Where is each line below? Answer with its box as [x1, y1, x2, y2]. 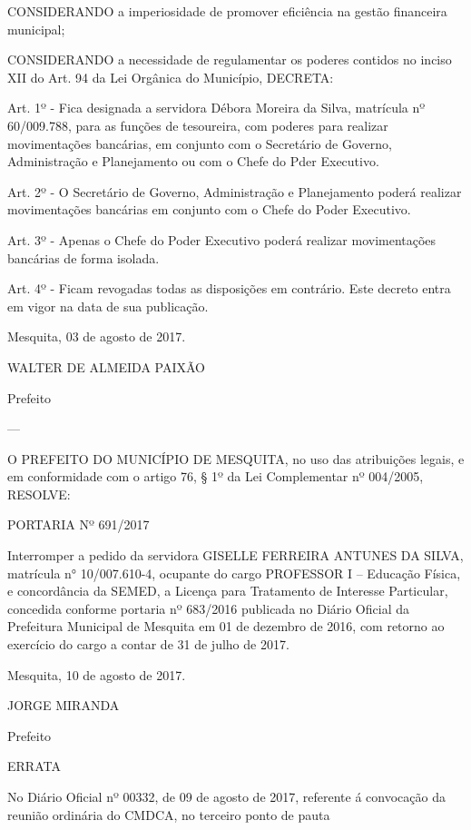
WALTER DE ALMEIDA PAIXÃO [7, 357, 205, 376]
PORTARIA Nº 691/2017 [7, 515, 150, 534]
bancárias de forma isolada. [7, 248, 160, 267]
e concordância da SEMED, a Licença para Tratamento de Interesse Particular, [7, 581, 448, 600]
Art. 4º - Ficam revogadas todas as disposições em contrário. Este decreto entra [7, 279, 451, 298]
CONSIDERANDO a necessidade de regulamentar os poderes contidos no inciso [7, 50, 452, 69]
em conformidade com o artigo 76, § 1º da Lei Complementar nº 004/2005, [7, 467, 424, 486]
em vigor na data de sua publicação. [7, 296, 209, 315]
